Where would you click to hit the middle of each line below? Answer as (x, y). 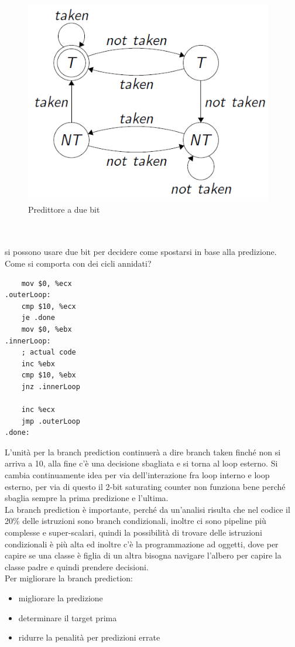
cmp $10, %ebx (49, 375)
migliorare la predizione (61, 598)
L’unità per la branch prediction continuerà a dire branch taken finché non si (143, 452)
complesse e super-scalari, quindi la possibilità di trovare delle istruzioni (133, 532)
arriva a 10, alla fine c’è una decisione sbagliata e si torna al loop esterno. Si (141, 463)
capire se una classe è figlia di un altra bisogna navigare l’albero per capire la (143, 555)
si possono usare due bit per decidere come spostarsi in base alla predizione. (141, 252)
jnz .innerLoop (51, 387)
